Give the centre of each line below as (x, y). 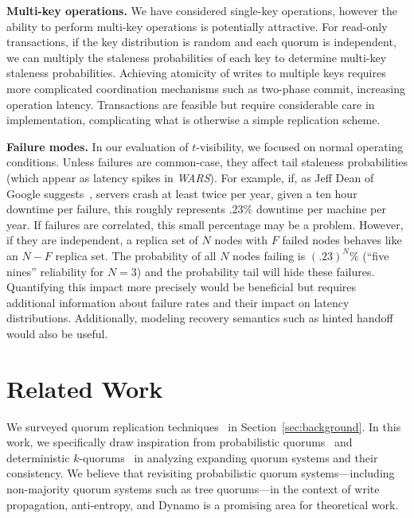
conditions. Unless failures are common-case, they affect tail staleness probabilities (207, 162)
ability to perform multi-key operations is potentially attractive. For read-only (197, 26)
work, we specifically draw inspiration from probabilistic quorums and (180, 442)
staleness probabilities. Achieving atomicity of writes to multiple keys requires (196, 73)
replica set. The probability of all (136, 255)
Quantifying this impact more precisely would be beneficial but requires (182, 287)
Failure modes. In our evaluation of (98, 146)
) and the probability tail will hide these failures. (256, 271)
